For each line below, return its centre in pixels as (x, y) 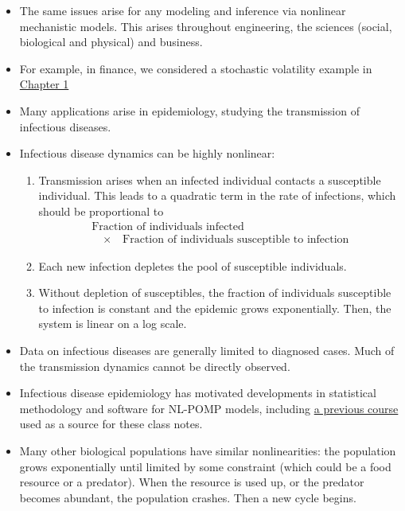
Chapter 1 (44, 84)
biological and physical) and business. (111, 42)
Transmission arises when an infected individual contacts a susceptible (210, 179)
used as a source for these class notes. (111, 424)
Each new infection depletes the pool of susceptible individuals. (193, 265)
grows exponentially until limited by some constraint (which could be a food (205, 466)
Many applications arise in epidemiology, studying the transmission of (189, 110)
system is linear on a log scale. (113, 324)
